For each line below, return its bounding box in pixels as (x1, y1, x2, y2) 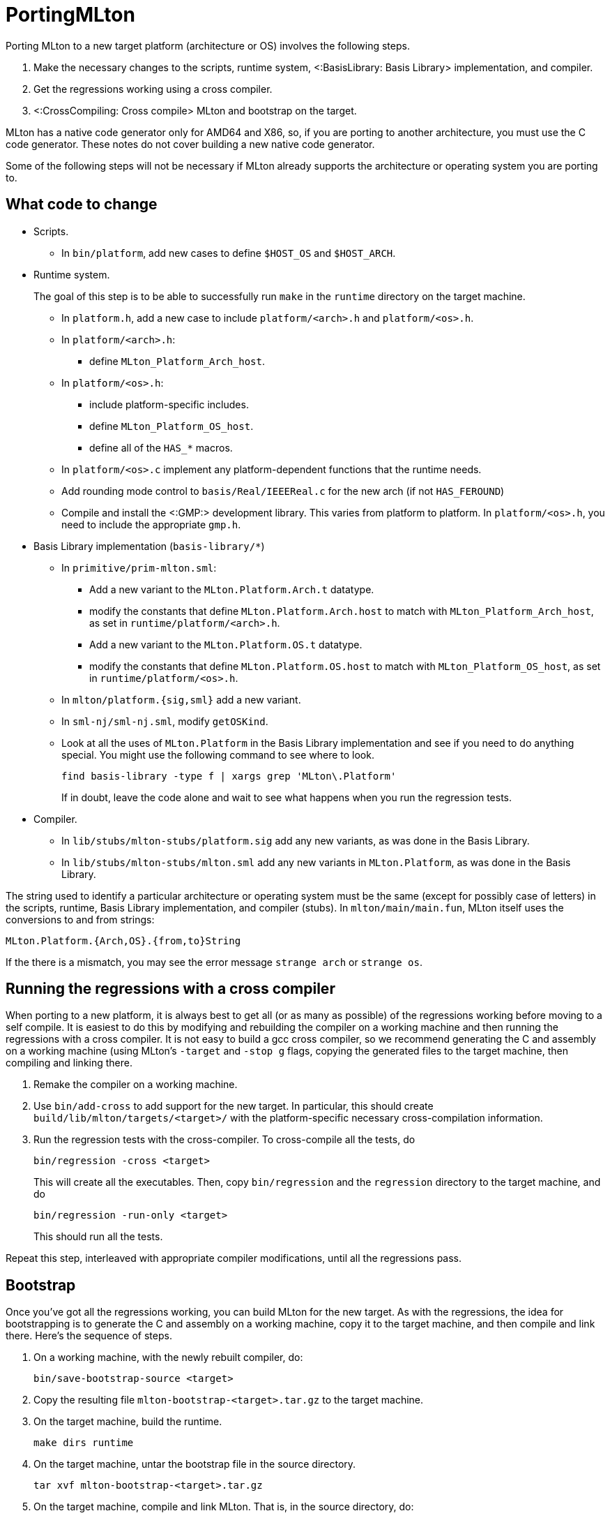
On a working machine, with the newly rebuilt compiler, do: (33, 1351, 303, 1364)
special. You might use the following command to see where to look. (61, 748, 374, 761)
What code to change (6, 195, 158, 214)
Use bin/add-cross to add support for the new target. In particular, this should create (33, 1100, 434, 1113)
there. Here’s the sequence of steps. (6, 1330, 172, 1342)
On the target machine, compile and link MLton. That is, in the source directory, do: (33, 1501, 414, 1513)
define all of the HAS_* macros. (89, 441, 233, 454)
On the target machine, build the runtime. (33, 1415, 222, 1428)
